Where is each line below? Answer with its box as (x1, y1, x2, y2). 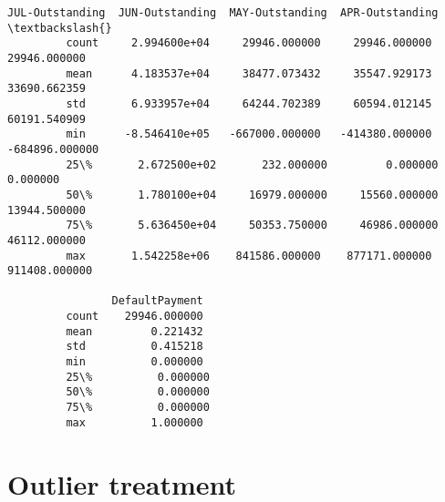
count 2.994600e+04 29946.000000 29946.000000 (66, 36, 432, 50)
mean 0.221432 (66, 324, 203, 338)
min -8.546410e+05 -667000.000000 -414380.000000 (66, 128, 432, 141)
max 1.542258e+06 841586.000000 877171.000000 (66, 249, 432, 262)
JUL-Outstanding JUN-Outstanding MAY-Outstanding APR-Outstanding (7, 6, 439, 19)
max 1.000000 (66, 415, 203, 429)
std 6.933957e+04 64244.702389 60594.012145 (66, 97, 432, 110)
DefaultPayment (111, 294, 203, 308)
